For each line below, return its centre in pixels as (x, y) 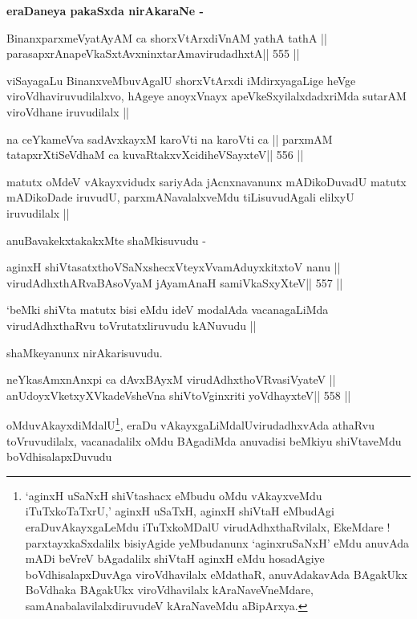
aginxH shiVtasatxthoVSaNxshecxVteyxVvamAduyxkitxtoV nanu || (174, 267)
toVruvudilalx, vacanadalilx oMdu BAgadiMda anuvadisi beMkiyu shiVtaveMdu (204, 440)
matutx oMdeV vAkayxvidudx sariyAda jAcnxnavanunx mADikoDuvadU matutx (206, 181)
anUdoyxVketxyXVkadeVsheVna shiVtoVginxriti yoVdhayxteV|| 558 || (179, 395)
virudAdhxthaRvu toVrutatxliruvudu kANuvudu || (132, 325)
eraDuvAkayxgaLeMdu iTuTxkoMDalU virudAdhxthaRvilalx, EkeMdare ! (208, 526)
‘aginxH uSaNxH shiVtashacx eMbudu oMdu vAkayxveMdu (174, 495)
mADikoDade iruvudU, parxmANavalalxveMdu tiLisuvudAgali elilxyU (180, 197)
